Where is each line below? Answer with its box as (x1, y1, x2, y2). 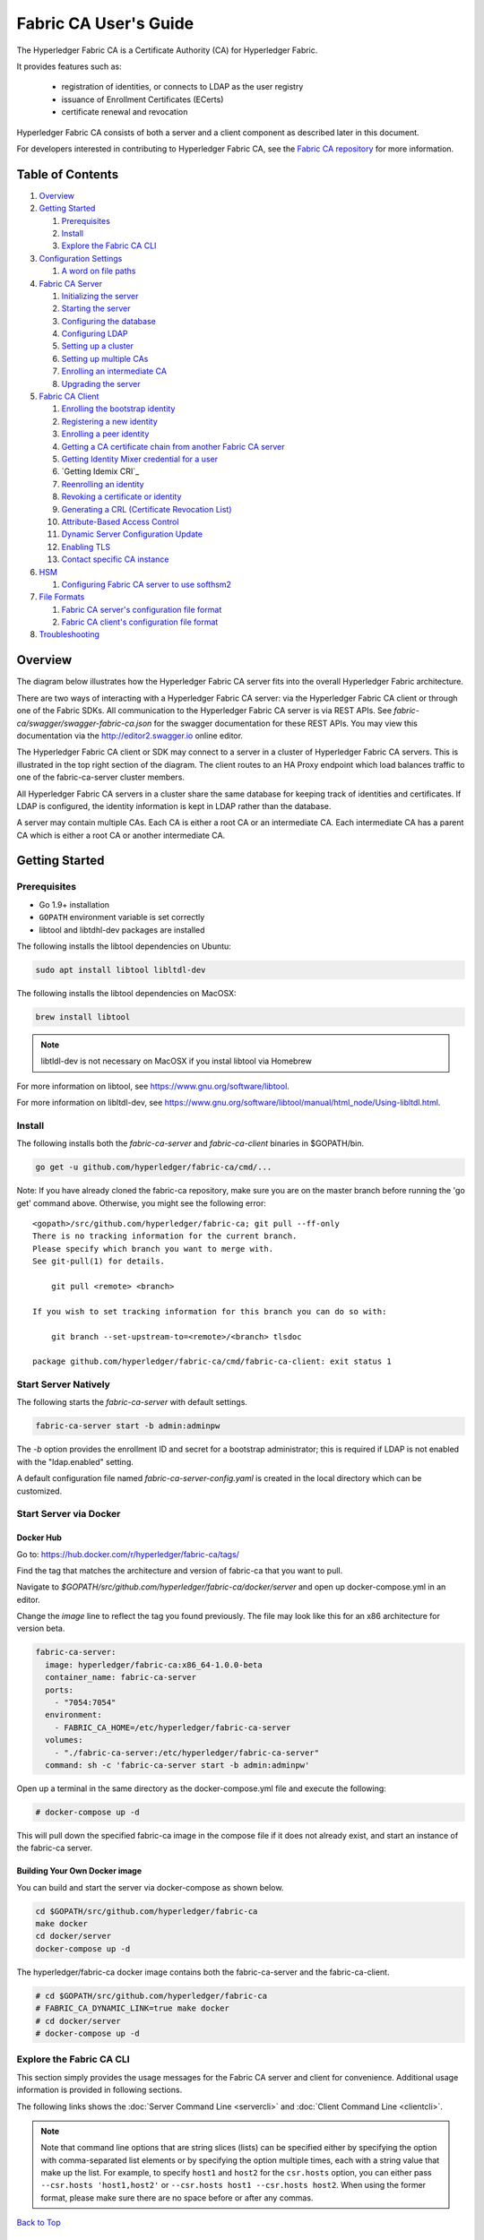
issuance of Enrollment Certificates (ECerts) (61, 94, 224, 105)
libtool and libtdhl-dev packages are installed (39, 924, 205, 935)
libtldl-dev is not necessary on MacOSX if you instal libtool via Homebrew (40, 1055, 313, 1066)
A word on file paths (61, 265, 136, 277)
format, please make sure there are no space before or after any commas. (40, 2192, 314, 2203)
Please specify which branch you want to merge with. (32, 1244, 273, 1254)
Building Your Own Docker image (16, 1865, 143, 1876)
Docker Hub (16, 1532, 63, 1543)
